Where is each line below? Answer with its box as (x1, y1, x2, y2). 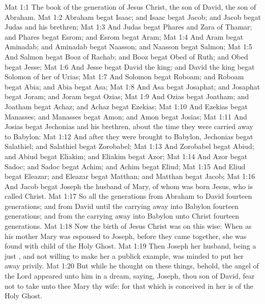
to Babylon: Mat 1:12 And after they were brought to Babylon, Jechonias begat (5, 131, 253, 141)
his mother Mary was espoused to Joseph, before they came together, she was (5, 230, 247, 241)
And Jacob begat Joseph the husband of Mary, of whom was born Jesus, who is (5, 180, 253, 191)
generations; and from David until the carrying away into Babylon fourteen (5, 200, 239, 211)
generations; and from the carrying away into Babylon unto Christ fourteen (5, 210, 240, 221)
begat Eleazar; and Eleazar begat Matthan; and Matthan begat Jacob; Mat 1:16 (5, 171, 255, 181)
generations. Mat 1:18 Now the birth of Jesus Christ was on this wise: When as (5, 221, 252, 231)
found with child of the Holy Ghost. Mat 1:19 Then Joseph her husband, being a (5, 240, 256, 251)
